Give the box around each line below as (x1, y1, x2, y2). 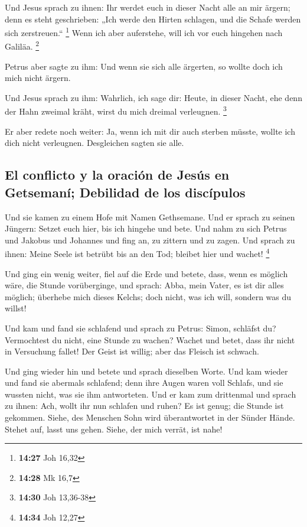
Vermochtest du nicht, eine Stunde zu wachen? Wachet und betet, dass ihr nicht (5, 333, 295, 346)
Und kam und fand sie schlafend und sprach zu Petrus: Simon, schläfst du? (5, 321, 276, 334)
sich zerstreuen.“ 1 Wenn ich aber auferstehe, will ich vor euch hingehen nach (5, 25, 283, 38)
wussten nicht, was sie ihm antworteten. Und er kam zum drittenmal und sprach (5, 388, 296, 400)
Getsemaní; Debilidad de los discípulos (5, 183, 246, 201)
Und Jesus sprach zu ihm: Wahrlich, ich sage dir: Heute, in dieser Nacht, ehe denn (5, 91, 302, 103)
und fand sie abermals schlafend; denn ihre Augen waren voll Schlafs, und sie (5, 376, 283, 389)
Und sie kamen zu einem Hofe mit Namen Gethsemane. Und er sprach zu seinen (5, 210, 295, 223)
